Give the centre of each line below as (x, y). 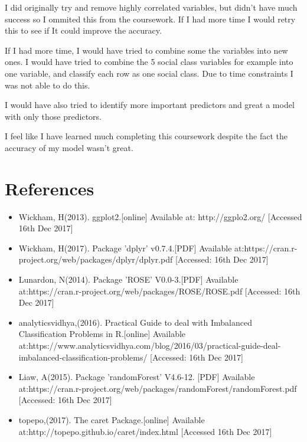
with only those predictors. (53, 116)
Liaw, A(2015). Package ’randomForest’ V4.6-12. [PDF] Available (137, 377)
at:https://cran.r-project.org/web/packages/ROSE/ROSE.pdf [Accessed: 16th (159, 291)
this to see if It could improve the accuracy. (83, 30)
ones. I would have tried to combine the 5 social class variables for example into (149, 62)
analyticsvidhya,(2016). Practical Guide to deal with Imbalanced (135, 322)
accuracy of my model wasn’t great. (69, 147)
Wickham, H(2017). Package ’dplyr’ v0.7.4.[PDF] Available (125, 248)
